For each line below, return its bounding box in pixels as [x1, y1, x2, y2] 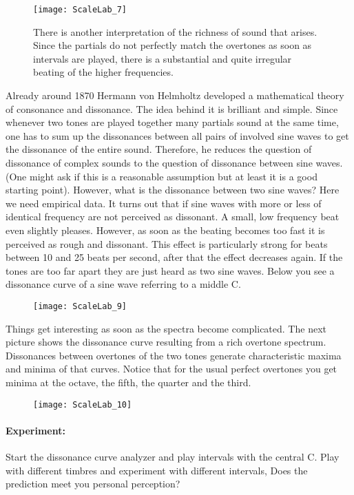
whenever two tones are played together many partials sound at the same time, [6, 115, 339, 129]
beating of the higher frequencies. [33, 65, 174, 79]
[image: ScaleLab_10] [33, 399, 132, 410]
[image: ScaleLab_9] [33, 301, 127, 311]
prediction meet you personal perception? [6, 476, 180, 491]
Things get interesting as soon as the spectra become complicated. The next [6, 321, 326, 335]
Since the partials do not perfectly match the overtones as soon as [33, 38, 312, 52]
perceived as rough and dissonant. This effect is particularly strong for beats [6, 236, 328, 251]
